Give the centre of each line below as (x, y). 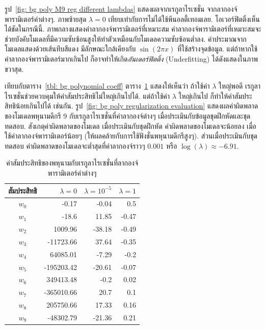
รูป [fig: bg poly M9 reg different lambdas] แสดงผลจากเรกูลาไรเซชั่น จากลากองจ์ (121, 9)
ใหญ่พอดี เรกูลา (240, 86)
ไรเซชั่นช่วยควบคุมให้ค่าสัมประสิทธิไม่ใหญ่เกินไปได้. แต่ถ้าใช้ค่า (87, 95)
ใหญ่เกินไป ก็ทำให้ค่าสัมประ (215, 95)
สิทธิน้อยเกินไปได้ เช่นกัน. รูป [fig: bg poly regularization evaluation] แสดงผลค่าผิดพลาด (131, 106)
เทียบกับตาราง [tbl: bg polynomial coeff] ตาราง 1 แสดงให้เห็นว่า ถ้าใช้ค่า (107, 86)
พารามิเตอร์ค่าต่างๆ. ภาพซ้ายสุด (46, 19)
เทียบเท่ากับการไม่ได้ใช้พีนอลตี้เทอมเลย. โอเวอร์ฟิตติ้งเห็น (184, 19)
